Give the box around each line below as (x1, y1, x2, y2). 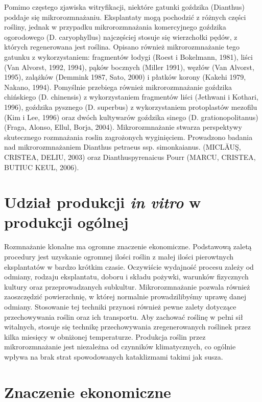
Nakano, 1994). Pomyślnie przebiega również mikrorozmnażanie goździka (4, 81, 232, 92)
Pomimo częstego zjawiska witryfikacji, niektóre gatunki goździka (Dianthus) (4, 2, 245, 12)
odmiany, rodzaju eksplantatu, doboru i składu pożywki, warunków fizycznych (4, 271, 249, 282)
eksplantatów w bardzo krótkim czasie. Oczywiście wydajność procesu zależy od (4, 261, 254, 272)
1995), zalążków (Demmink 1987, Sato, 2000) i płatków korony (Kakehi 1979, (4, 72, 246, 82)
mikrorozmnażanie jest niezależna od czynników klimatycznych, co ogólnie (4, 341, 236, 352)
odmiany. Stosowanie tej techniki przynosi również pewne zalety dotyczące (4, 301, 236, 312)
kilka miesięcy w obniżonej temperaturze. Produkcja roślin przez (4, 331, 206, 342)
